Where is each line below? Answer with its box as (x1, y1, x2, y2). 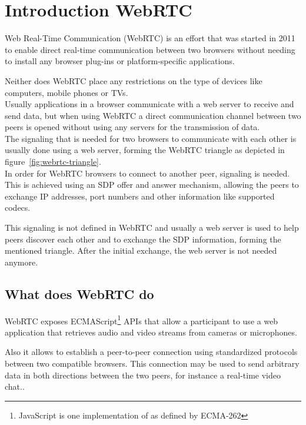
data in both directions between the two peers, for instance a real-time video (5, 368, 281, 381)
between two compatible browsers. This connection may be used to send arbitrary (5, 357, 300, 370)
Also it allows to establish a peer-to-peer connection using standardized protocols (5, 346, 298, 358)
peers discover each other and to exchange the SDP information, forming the (5, 233, 281, 245)
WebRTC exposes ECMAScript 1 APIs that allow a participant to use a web (5, 313, 278, 327)
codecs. (5, 201, 31, 214)
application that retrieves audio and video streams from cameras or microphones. (5, 326, 297, 338)
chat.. (5, 380, 25, 393)
